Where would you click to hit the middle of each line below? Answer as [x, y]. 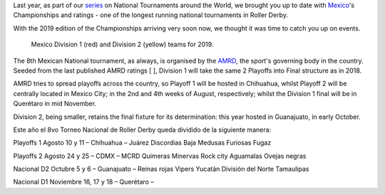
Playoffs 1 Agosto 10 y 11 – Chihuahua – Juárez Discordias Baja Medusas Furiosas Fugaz [142, 143]
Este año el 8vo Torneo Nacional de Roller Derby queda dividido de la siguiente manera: [142, 130]
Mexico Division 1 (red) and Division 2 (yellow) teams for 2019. [122, 44]
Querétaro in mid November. [55, 104]
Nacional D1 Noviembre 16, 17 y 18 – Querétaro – [84, 182]
